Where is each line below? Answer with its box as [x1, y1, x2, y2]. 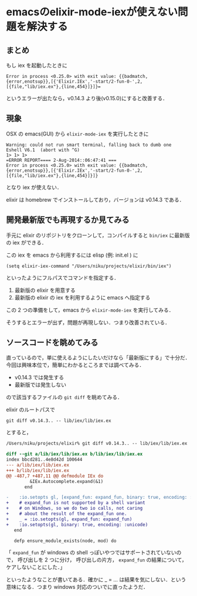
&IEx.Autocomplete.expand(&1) [29, 478, 104, 484]
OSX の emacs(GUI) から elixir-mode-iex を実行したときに [6, 130, 149, 137]
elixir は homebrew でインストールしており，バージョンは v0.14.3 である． [6, 196, 185, 203]
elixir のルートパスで [6, 406, 56, 413]
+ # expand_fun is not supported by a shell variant [6, 500, 145, 506]
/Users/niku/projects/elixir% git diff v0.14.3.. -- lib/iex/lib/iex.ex [6, 441, 188, 447]
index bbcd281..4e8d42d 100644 [6, 457, 83, 463]
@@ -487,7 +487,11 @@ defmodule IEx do [6, 473, 104, 479]
